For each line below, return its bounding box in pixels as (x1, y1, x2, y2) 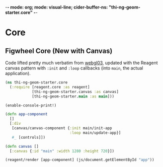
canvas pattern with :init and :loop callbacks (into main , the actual (5, 65, 143, 71)
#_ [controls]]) (11, 135, 46, 140)
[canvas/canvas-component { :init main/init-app (11, 126, 112, 131)
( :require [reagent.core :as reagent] (9, 84, 90, 89)
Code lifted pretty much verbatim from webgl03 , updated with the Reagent (5, 60, 158, 66)
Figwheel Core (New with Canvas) (5, 47, 113, 55)
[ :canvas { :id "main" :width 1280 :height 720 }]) (9, 149, 114, 154)
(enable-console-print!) (5, 103, 57, 108)
